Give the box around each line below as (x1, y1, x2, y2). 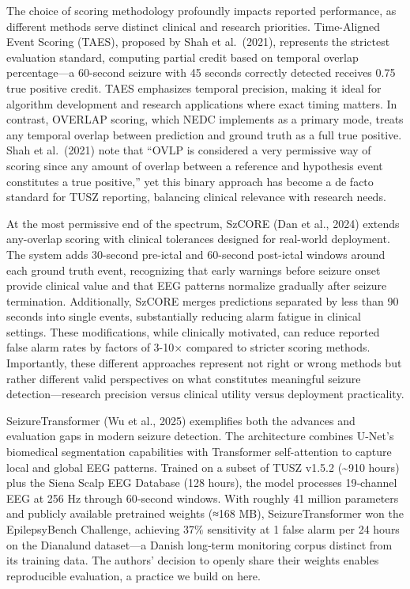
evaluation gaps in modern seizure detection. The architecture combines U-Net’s (6, 427, 394, 444)
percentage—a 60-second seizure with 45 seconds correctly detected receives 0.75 (6, 64, 396, 81)
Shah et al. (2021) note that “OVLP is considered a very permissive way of (6, 142, 371, 158)
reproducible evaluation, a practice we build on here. (6, 567, 261, 583)
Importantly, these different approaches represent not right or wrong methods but (6, 355, 402, 371)
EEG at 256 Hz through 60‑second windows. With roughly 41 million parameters (6, 489, 399, 506)
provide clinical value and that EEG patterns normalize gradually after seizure (6, 277, 387, 294)
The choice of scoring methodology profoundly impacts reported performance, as (6, 2, 397, 18)
